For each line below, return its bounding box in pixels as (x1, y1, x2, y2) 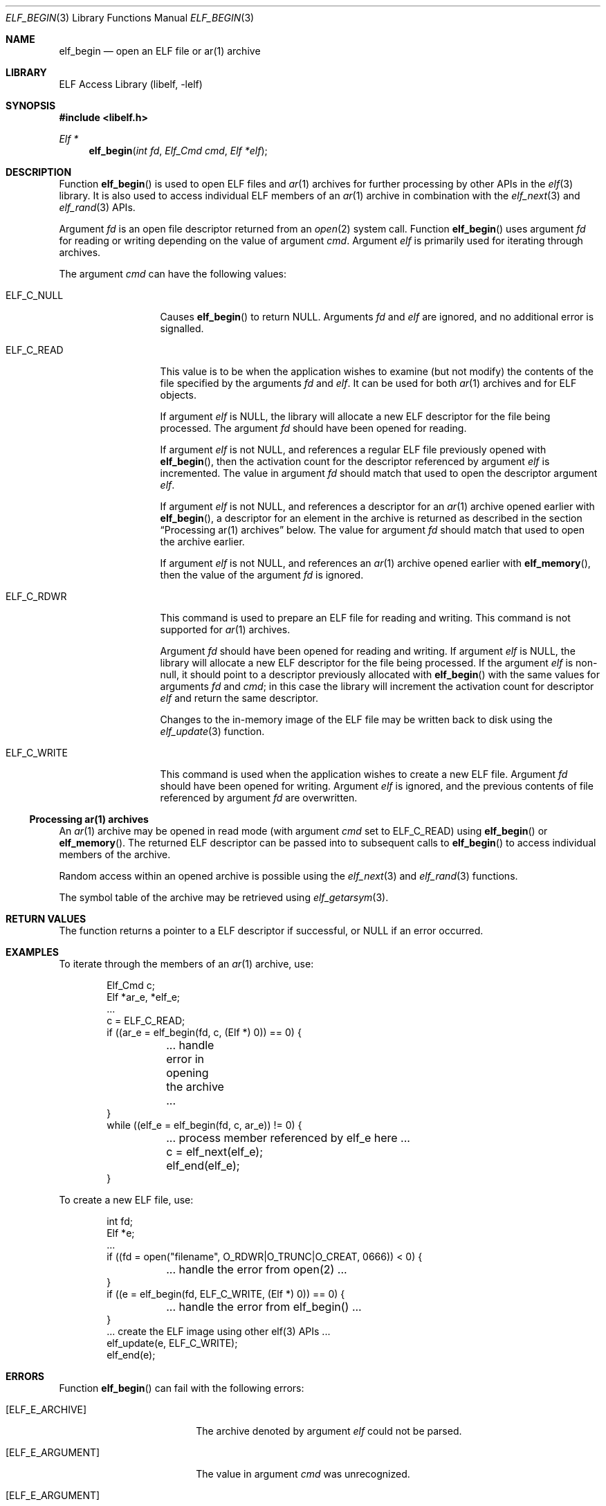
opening (166, 1066, 209, 1080)
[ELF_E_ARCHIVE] (6, 1404, 87, 1415)
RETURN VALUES (6, 913, 86, 925)
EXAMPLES (6, 946, 59, 958)
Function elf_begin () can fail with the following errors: (59, 1382, 304, 1394)
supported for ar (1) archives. (160, 624, 291, 635)
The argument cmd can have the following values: (59, 268, 287, 280)
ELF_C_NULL (6, 289, 64, 301)
